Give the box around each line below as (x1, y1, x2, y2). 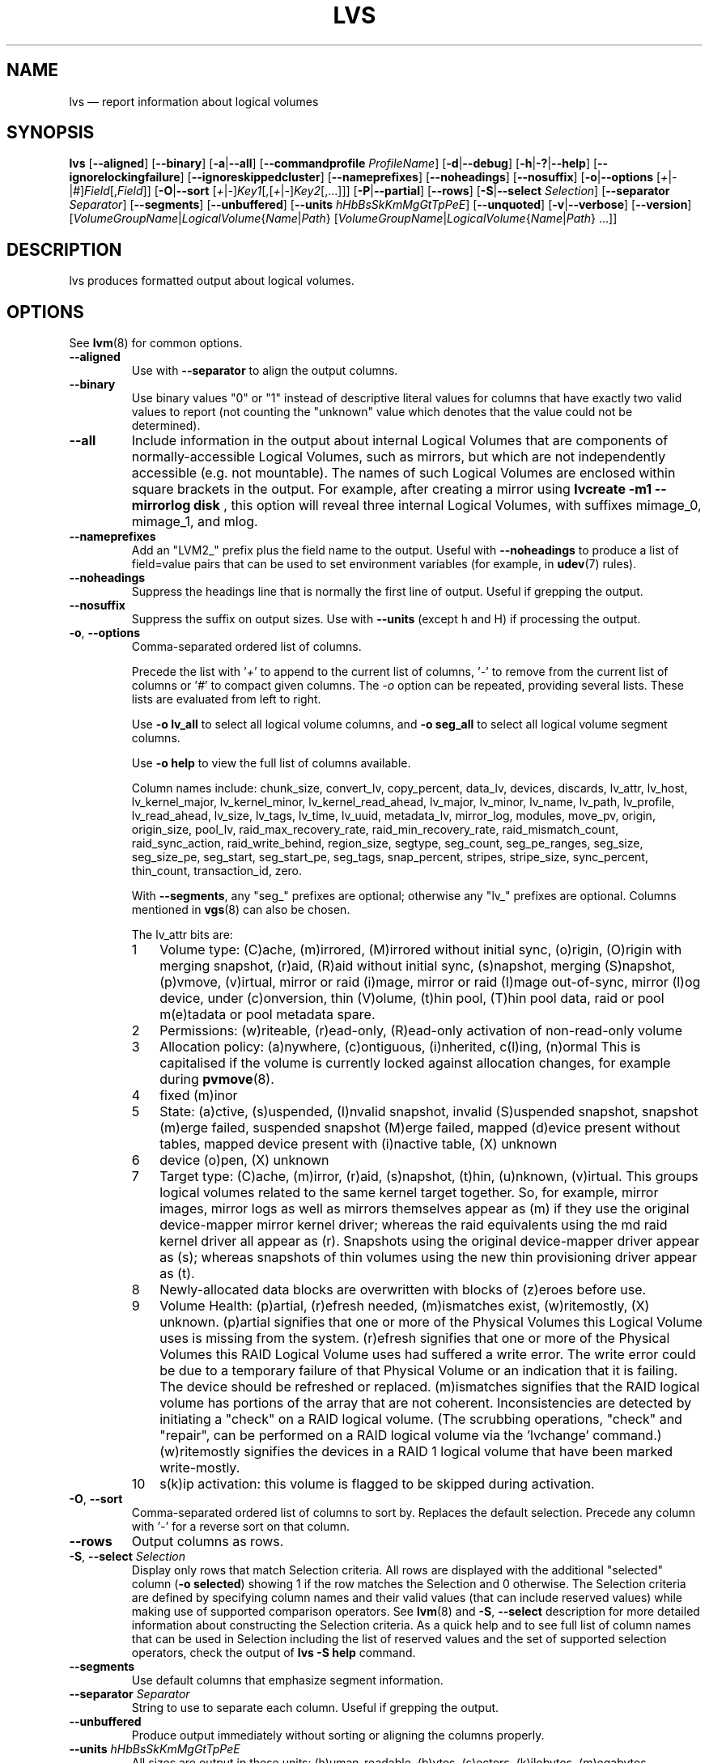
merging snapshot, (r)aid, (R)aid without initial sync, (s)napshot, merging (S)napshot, (159, 958, 676, 975)
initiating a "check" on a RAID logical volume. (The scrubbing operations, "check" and (159, 1411, 682, 1428)
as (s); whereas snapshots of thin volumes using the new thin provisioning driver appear (159, 1249, 698, 1266)
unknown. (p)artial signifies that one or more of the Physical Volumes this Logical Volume (159, 1314, 703, 1331)
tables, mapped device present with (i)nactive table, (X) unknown (159, 1136, 558, 1153)
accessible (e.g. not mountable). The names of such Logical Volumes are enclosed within (131, 465, 676, 482)
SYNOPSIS (6, 122, 95, 143)
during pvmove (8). (159, 1071, 274, 1088)
